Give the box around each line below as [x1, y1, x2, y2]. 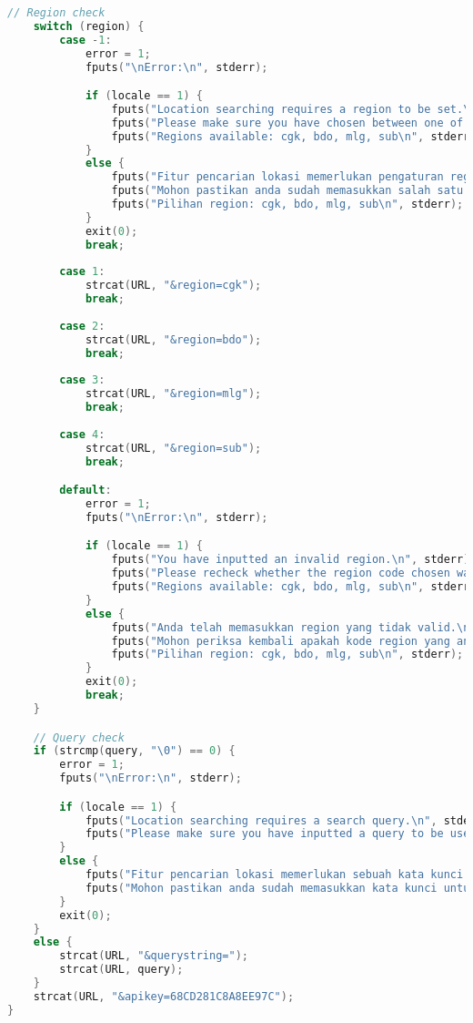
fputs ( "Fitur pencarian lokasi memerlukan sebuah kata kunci [85, 868, 464, 882]
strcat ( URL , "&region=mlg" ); [85, 387, 262, 401]
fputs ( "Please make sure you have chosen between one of [111, 116, 464, 129]
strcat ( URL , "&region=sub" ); [85, 441, 262, 455]
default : [59, 484, 112, 497]
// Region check [7, 6, 106, 19]
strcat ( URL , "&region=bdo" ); [85, 332, 262, 346]
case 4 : [59, 427, 106, 441]
